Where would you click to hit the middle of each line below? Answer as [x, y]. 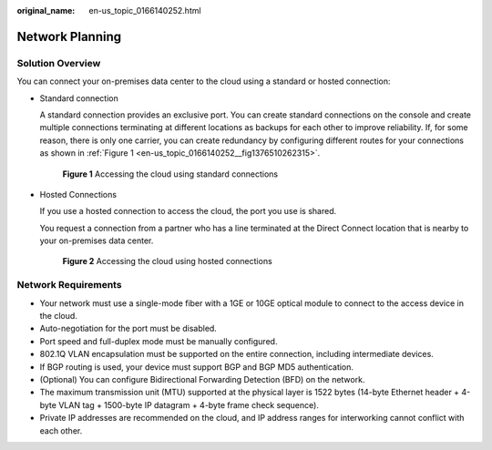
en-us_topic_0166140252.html [145, 10]
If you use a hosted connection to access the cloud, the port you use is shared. [188, 211]
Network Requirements [69, 285]
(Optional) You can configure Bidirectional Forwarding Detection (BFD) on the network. [202, 379]
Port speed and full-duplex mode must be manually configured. [159, 341]
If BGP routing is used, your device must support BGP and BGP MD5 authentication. [197, 367]
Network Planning [69, 36]
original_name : [46, 10]
